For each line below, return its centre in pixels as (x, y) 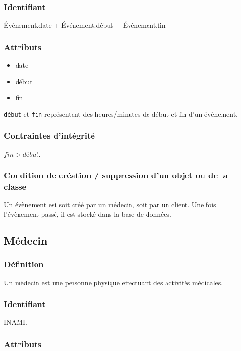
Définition (24, 264)
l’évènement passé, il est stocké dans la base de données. (88, 214)
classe (15, 186)
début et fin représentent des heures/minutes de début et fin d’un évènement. (121, 114)
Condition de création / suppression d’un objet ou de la (116, 175)
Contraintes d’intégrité (49, 135)
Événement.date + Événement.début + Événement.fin (85, 25)
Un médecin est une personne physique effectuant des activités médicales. (113, 282)
